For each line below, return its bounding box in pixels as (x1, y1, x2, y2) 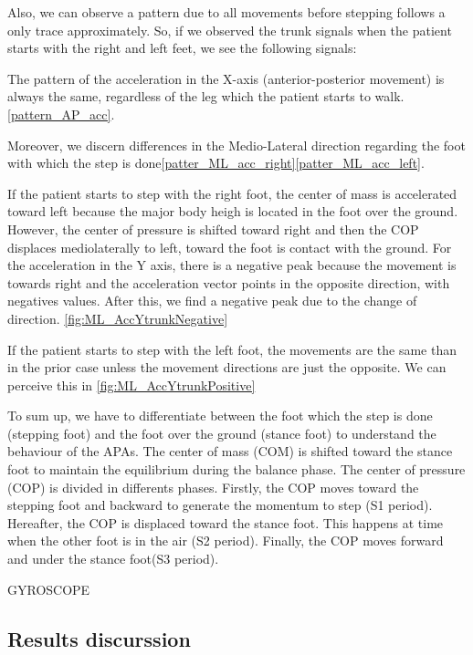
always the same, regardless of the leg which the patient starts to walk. (7, 87, 405, 106)
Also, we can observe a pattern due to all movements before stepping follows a (7, 3, 446, 21)
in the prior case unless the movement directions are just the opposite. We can (7, 358, 447, 377)
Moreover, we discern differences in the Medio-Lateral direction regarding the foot (7, 135, 466, 154)
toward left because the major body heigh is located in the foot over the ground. (7, 202, 458, 221)
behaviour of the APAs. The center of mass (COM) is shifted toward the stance (7, 442, 453, 461)
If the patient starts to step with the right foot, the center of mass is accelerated (7, 183, 457, 203)
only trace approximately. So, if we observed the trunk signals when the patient (7, 20, 452, 39)
